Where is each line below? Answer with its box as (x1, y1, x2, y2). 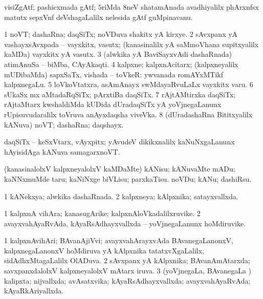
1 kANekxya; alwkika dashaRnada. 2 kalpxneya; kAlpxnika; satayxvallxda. (4, 190, 238, 201)
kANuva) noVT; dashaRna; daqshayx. (4, 119, 124, 130)
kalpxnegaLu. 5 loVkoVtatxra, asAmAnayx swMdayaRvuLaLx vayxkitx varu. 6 (4, 79, 253, 90)
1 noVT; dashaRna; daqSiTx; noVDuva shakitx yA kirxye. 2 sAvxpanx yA (4, 29, 238, 39)
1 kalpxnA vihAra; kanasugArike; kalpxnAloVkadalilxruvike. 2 (4, 208, 201, 219)
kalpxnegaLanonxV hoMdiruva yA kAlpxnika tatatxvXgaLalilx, (4, 245, 204, 255)
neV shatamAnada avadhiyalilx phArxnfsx (126, 2, 259, 12)
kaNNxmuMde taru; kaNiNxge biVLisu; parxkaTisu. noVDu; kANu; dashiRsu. (4, 173, 252, 184)
